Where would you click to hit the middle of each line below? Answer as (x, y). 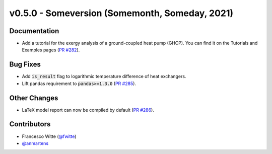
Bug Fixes (25, 65)
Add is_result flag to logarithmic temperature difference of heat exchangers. (104, 76)
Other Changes (34, 98)
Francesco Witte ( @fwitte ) (49, 136)
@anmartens (35, 143)
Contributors (30, 124)
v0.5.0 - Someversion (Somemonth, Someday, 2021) (121, 13)
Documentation (34, 31)
